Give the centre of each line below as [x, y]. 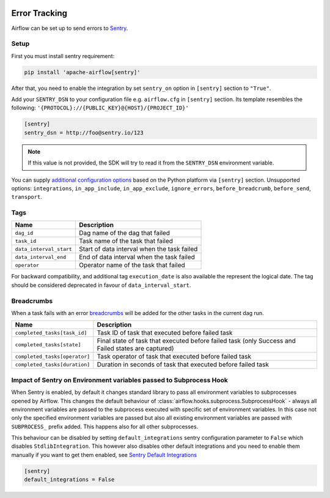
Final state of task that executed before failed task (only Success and [196, 341]
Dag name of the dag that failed [124, 233]
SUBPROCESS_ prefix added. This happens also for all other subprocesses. [105, 426]
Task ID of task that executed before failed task [165, 333]
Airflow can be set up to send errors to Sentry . [70, 28]
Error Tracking [39, 13]
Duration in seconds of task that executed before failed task [183, 365]
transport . [27, 197]
